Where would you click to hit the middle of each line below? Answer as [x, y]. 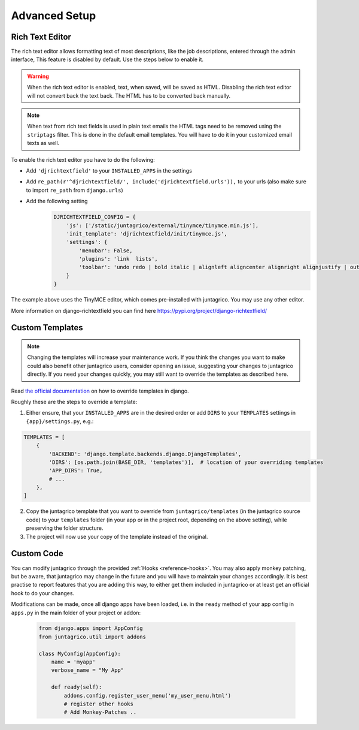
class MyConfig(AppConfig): [80, 654]
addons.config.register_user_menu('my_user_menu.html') [147, 696]
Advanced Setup [54, 16]
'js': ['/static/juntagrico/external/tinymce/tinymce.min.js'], [162, 225]
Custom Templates [47, 328]
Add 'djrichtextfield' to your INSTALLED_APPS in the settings [109, 170]
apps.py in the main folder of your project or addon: [76, 613]
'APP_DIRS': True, [76, 471]
